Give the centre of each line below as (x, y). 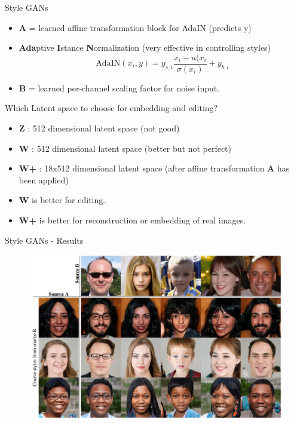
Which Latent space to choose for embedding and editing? (111, 108)
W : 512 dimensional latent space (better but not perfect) (125, 148)
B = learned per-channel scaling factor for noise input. (119, 88)
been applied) (44, 180)
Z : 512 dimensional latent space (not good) (99, 128)
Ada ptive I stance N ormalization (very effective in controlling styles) (145, 47)
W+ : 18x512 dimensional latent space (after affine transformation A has (154, 168)
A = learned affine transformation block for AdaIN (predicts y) (135, 27)
